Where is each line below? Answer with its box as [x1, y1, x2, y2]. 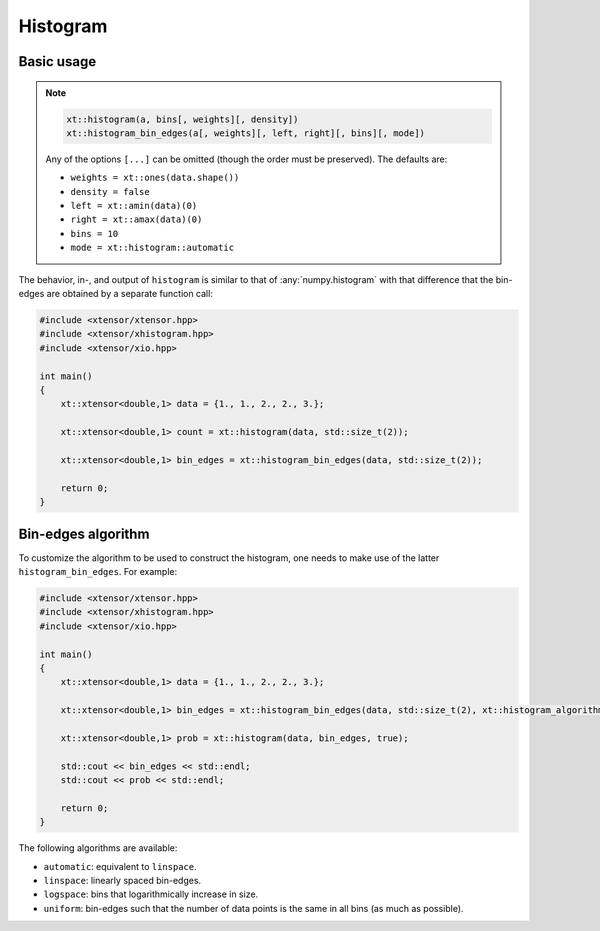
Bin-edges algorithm [18, 525, 150, 542]
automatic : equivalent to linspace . [43, 860, 197, 872]
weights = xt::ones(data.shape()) [70, 172, 240, 184]
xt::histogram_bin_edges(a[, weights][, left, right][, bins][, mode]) [66, 127, 425, 139]
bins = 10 [70, 228, 119, 239]
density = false [70, 186, 150, 197]
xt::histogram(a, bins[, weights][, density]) [66, 113, 299, 125]
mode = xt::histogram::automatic [70, 242, 235, 254]
